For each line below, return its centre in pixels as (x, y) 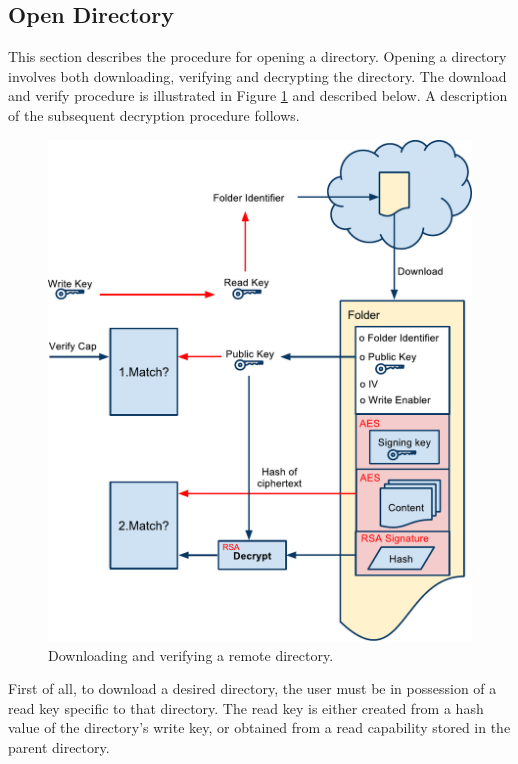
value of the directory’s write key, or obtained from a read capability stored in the (259, 727)
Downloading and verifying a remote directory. (191, 654)
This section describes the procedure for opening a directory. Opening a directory (257, 56)
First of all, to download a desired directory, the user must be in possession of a (252, 688)
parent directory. (59, 746)
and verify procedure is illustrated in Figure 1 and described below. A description (258, 95)
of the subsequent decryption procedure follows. (154, 114)
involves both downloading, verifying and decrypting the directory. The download (257, 75)
